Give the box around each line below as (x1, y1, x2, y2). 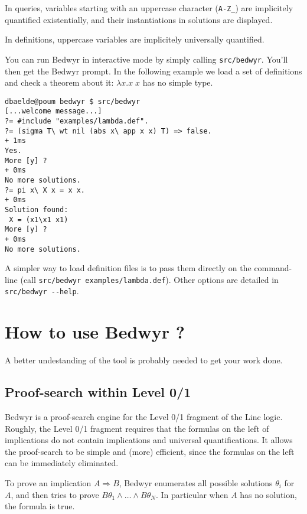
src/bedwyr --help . (5, 285, 79, 297)
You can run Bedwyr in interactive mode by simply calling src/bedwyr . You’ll (5, 53, 288, 65)
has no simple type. (142, 76, 213, 89)
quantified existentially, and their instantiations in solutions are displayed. (5, 13, 273, 25)
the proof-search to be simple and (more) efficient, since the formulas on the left (5, 445, 295, 457)
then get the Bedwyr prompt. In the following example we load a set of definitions (5, 64, 302, 77)
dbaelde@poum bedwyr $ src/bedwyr (5, 97, 141, 106)
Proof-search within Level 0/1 (5, 383, 191, 401)
